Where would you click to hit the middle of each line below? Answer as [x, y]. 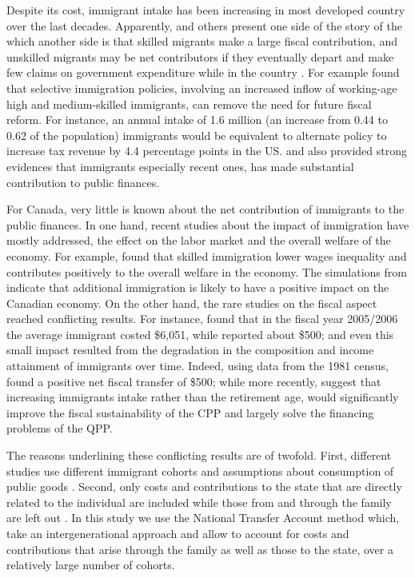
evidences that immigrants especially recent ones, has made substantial [180, 166]
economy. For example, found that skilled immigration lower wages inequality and [207, 255]
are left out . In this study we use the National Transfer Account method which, [203, 518]
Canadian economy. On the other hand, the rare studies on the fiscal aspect [192, 303]
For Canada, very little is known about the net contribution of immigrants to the [206, 209]
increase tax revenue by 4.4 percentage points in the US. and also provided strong [207, 151]
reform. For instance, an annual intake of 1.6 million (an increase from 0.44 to [197, 120]
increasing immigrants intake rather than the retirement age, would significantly [203, 397]
